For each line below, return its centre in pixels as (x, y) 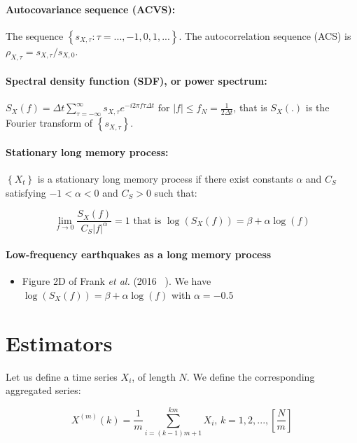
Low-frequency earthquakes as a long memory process (139, 254)
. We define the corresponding (251, 376)
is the (317, 107)
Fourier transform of (49, 123)
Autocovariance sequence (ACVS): (91, 9)
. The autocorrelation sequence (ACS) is (265, 35)
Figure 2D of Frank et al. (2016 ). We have (117, 281)
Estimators (59, 343)
